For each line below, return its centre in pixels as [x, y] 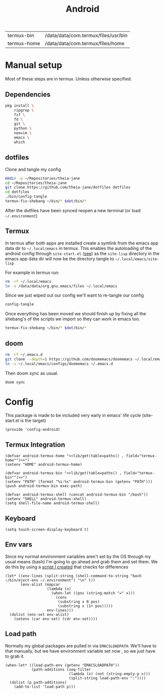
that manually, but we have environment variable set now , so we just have [80, 651]
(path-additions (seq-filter [61, 669]
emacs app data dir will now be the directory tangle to [60, 258]
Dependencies [28, 94]
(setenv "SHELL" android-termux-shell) [46, 499]
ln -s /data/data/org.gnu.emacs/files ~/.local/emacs [61, 286]
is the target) [33, 420]
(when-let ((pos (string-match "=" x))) [93, 593]
